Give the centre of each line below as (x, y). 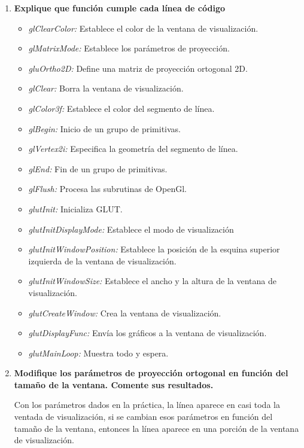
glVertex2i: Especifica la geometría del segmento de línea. (133, 149)
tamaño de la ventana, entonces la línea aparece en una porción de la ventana (156, 428)
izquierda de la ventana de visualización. (102, 260)
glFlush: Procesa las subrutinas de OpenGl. (107, 189)
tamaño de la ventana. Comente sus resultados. (114, 384)
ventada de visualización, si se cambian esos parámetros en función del (143, 417)
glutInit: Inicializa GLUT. (75, 208)
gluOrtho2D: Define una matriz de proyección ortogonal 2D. (138, 68)
